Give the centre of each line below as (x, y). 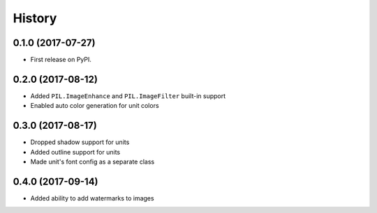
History (35, 18)
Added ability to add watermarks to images (92, 198)
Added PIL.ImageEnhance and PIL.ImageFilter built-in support (128, 96)
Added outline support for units (75, 152)
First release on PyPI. (61, 60)
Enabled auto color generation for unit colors (95, 106)
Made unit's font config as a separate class (93, 162)
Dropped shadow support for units (80, 142)
